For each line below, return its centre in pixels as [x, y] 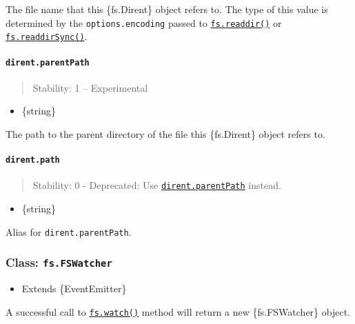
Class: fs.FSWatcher [59, 262]
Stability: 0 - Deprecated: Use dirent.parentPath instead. [157, 185]
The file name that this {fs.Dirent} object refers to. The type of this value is [167, 9]
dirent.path [33, 160]
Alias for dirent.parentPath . [69, 231]
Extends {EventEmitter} [74, 288]
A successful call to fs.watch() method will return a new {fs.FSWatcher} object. [178, 311]
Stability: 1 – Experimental [90, 87]
